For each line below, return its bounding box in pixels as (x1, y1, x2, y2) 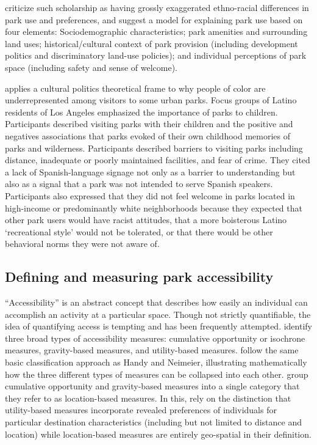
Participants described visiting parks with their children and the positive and (5, 117, 293, 130)
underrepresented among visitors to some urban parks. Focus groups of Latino (5, 94, 297, 106)
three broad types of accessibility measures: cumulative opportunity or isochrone (5, 331, 305, 344)
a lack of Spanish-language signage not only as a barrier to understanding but (5, 165, 296, 178)
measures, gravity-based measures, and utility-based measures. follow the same (5, 344, 299, 356)
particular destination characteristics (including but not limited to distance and (5, 416, 302, 428)
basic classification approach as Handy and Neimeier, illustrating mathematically (5, 356, 307, 369)
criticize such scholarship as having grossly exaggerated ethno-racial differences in (5, 1, 309, 13)
